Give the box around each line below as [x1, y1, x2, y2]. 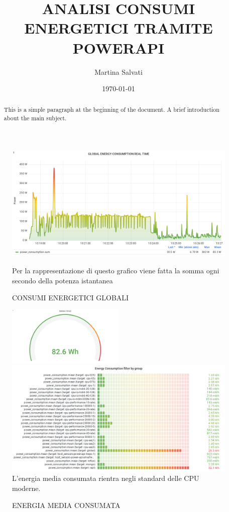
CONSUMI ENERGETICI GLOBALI [12, 292, 129, 302]
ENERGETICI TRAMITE [24, 18, 213, 38]
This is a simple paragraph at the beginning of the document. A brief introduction [4, 105, 219, 114]
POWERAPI [72, 37, 165, 58]
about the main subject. [4, 114, 67, 122]
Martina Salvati [94, 66, 143, 77]
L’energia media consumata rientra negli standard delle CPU [12, 473, 199, 483]
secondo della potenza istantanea [12, 275, 113, 285]
